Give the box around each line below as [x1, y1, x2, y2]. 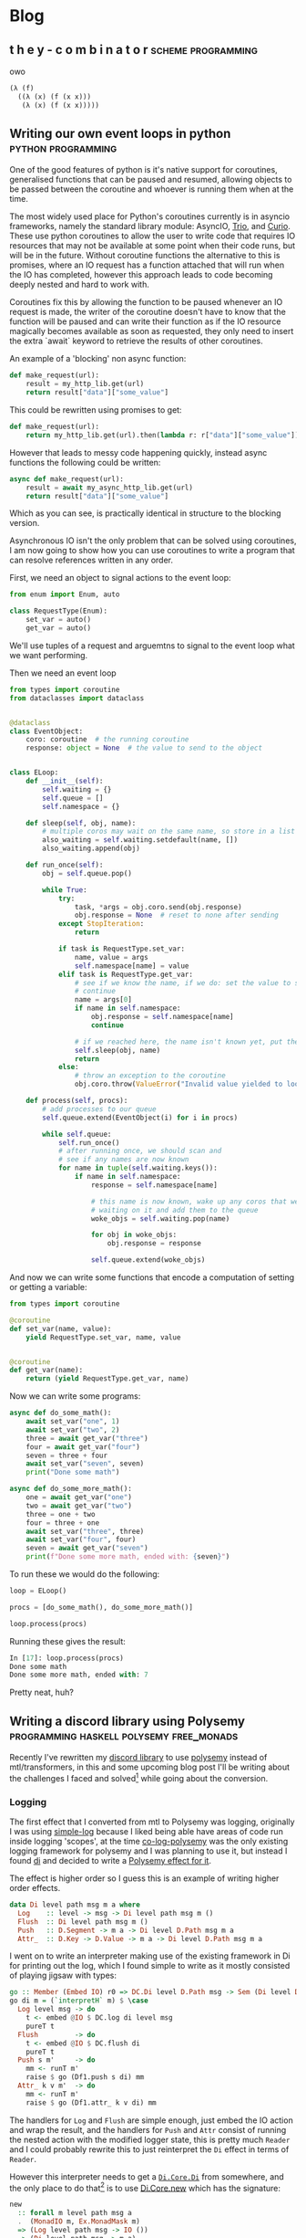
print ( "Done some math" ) [25, 1467, 120, 1477]
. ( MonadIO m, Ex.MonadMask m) [17, 2217, 141, 2226]
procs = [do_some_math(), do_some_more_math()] [9, 1602, 194, 1612]
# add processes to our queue [42, 1104, 157, 1114]
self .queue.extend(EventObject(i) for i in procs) [42, 1113, 239, 1122]
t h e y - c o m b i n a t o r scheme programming [9, 42, 258, 58]
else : [57, 1063, 79, 1072]
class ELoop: [9, 768, 59, 777]
